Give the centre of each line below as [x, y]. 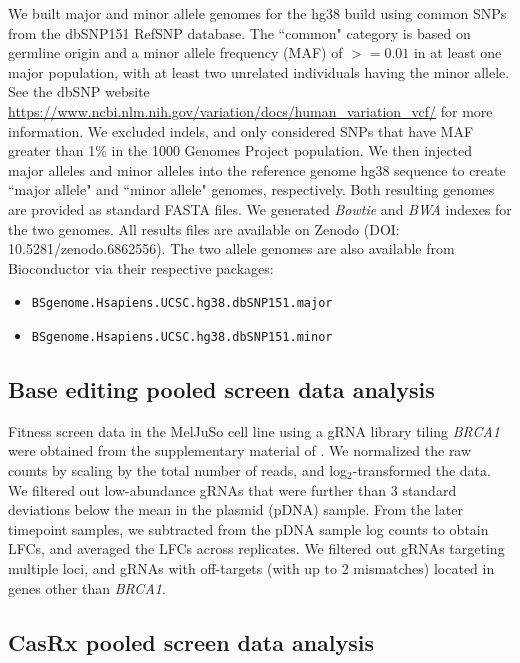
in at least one [457, 52]
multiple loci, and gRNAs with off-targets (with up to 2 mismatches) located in [251, 567]
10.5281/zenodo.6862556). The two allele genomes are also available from [231, 248]
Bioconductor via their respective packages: [141, 267]
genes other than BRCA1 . [87, 587]
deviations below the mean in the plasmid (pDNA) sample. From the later [235, 509]
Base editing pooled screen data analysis [221, 389]
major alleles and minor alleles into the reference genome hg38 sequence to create [257, 169]
